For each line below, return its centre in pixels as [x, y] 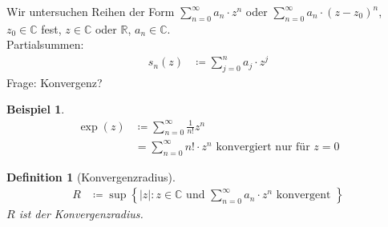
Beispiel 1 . [36, 109]
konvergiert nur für [263, 147]
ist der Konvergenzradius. [81, 214]
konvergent [303, 195]
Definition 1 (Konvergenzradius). [91, 176]
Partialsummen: [45, 44]
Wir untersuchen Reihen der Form [91, 11]
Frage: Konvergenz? [55, 82]
